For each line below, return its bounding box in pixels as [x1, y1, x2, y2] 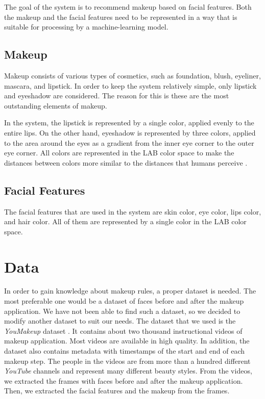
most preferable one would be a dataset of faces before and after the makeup [4, 296, 244, 306]
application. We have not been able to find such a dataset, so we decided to [4, 305, 240, 316]
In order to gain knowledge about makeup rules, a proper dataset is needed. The [4, 285, 256, 296]
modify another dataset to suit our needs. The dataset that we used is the [4, 315, 236, 326]
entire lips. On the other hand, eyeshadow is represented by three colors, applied [4, 127, 256, 138]
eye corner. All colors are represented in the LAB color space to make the [4, 147, 234, 158]
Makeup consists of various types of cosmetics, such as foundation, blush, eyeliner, [4, 70, 261, 81]
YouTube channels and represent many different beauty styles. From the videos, [4, 365, 252, 376]
